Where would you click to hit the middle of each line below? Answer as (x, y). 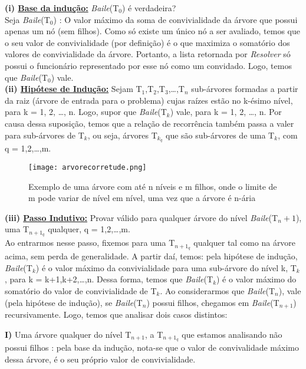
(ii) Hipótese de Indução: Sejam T (73, 89)
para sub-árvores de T (45, 135)
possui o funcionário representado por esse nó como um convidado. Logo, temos (148, 65)
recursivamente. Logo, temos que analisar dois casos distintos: (116, 314)
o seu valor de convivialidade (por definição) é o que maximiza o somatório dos (147, 42)
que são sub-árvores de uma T (220, 135)
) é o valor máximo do (256, 279)
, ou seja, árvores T (122, 135)
